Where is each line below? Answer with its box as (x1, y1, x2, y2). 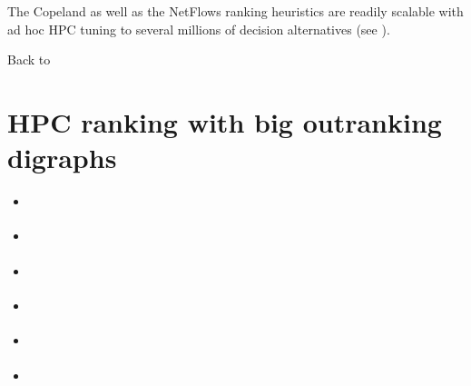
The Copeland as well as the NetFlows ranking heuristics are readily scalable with (7, 2, 464, 20)
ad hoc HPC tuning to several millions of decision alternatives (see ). (7, 19, 390, 38)
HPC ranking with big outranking (7, 103, 442, 140)
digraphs (7, 139, 117, 176)
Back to (7, 50, 51, 69)
